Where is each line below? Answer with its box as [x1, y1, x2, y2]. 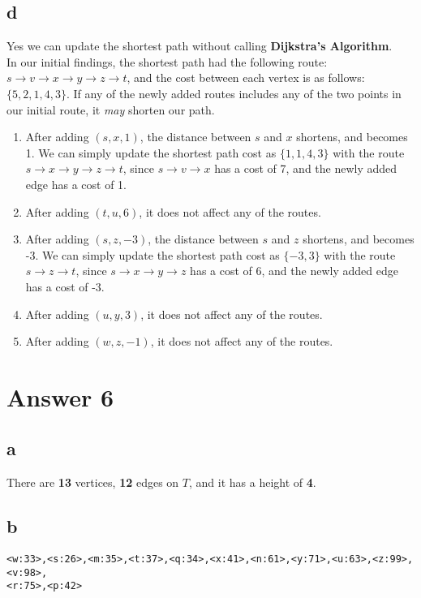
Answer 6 [6, 380, 114, 413]
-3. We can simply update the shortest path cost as [25, 246, 280, 263]
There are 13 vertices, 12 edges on [6, 474, 179, 491]
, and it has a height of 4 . [188, 474, 316, 491]
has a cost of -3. [25, 277, 105, 295]
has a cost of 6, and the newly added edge [190, 262, 398, 279]
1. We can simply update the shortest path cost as [25, 144, 277, 161]
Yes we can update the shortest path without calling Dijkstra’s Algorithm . [6, 37, 393, 54]
